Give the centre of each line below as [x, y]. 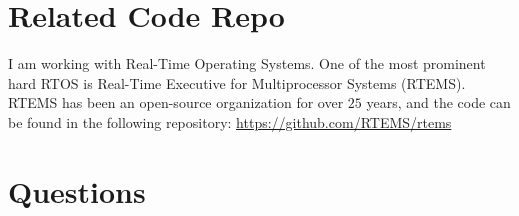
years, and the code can [438, 102]
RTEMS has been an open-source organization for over [176, 102]
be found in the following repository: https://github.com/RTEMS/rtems [230, 121]
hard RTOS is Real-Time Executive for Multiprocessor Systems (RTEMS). [237, 82]
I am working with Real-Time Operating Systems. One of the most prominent [247, 63]
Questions [77, 190]
